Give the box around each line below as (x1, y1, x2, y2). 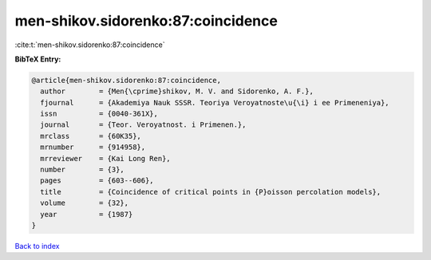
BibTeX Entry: (14, 54, 61, 64)
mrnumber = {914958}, (40, 143, 146, 152)
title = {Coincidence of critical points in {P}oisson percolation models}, (40, 187, 382, 196)
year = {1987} (40, 210, 133, 219)
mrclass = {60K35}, (40, 132, 141, 140)
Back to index (14, 241, 60, 250)
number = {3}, (40, 165, 125, 175)
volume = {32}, (40, 199, 129, 207)
